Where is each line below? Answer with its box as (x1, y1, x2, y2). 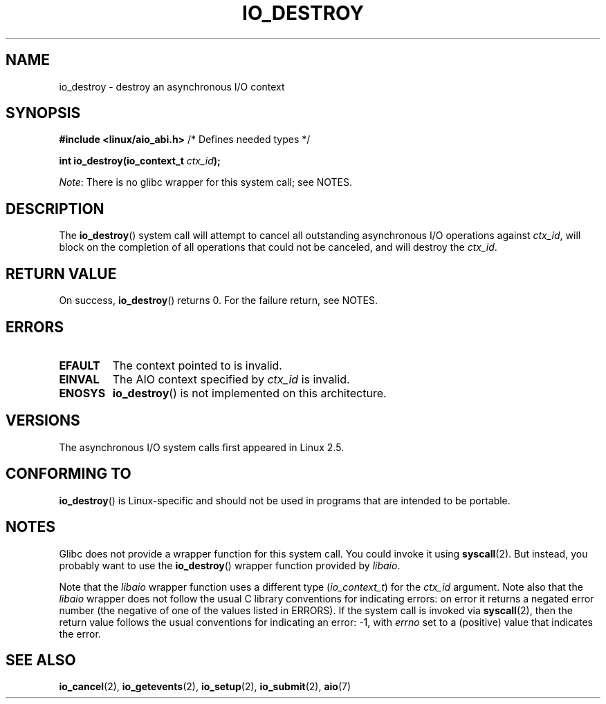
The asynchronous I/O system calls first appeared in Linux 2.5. (59, 441, 345, 453)
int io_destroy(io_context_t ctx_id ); (59, 155, 221, 167)
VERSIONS (6, 412, 80, 430)
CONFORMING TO (6, 465, 131, 483)
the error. (59, 627, 101, 640)
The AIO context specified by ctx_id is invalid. (112, 372, 350, 386)
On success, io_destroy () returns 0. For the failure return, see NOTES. (59, 294, 378, 307)
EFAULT (59, 358, 100, 372)
